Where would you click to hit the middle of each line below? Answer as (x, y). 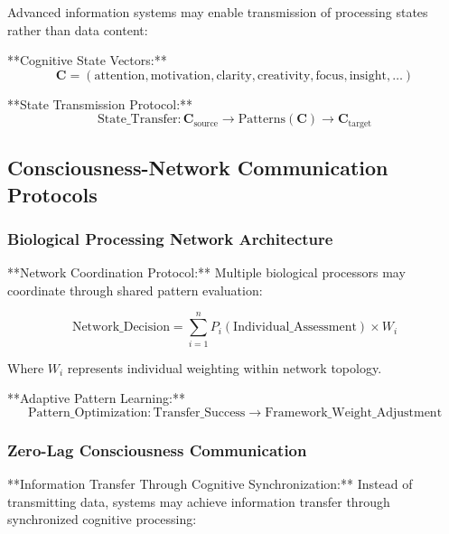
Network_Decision (121, 328)
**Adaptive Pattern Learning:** (96, 398)
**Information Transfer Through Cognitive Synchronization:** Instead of (210, 483)
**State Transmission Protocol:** (100, 103)
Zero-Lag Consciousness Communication (157, 450)
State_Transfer (138, 120)
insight (368, 75)
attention (120, 75)
